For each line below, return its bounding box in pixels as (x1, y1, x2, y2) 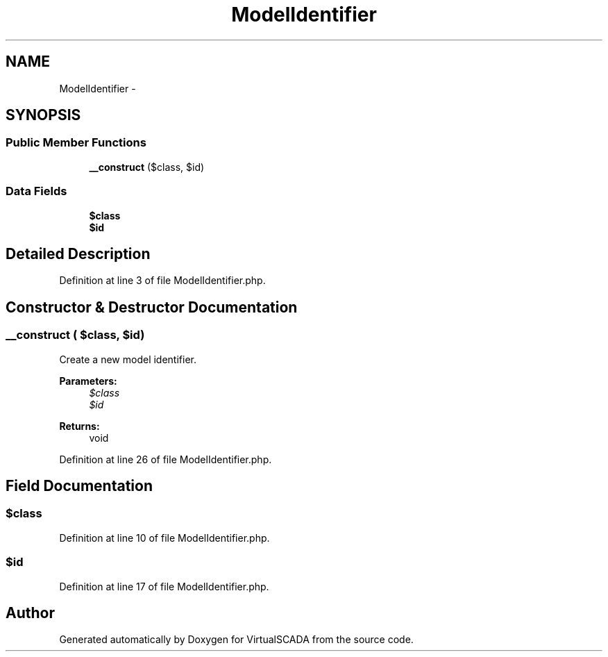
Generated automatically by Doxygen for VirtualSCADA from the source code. (59, 633, 414, 646)
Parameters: (59, 374, 117, 387)
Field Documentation (6, 477, 153, 495)
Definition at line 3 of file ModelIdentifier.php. (59, 274, 266, 287)
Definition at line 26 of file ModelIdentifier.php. (59, 453, 272, 465)
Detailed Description (6, 244, 151, 263)
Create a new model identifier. (59, 353, 196, 365)
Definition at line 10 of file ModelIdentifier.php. (59, 531, 270, 544)
